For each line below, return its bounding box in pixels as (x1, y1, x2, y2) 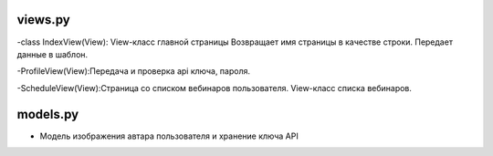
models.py (16, 106, 79, 122)
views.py (16, 12, 70, 27)
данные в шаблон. (16, 48, 89, 59)
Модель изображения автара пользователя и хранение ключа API (39, 130, 299, 141)
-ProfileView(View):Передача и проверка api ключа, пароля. (16, 66, 251, 77)
